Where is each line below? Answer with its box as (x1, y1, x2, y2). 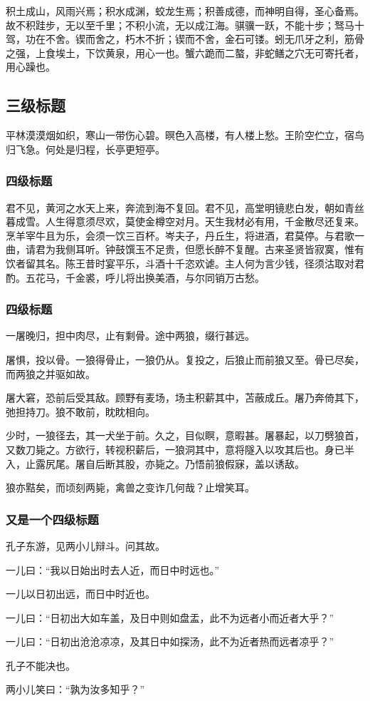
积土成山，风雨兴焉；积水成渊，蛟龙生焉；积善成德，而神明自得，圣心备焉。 (6, 4, 364, 18)
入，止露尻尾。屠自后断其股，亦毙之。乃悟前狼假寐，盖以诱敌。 (6, 456, 305, 471)
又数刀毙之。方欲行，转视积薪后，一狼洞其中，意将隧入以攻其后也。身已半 (6, 441, 354, 456)
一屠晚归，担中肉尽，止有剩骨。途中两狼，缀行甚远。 (6, 328, 255, 343)
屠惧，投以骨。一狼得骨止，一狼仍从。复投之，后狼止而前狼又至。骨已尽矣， (6, 352, 364, 367)
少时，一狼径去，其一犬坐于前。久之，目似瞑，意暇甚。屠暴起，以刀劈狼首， (6, 428, 364, 443)
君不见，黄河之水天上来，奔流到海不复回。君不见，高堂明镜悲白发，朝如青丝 (6, 200, 364, 215)
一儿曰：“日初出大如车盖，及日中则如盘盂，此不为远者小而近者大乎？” (6, 610, 334, 625)
